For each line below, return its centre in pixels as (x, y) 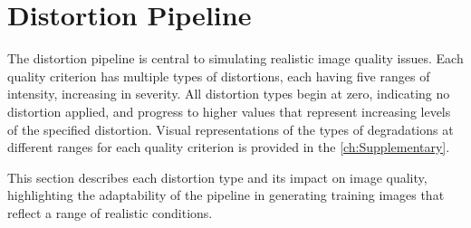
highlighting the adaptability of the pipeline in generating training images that (226, 195)
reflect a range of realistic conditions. (110, 212)
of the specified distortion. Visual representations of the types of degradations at (231, 129)
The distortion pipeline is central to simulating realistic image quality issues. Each (235, 58)
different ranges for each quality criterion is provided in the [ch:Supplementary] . (229, 147)
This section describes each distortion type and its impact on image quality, (217, 177)
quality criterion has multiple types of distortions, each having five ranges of (219, 76)
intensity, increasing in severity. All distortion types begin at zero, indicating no (229, 94)
